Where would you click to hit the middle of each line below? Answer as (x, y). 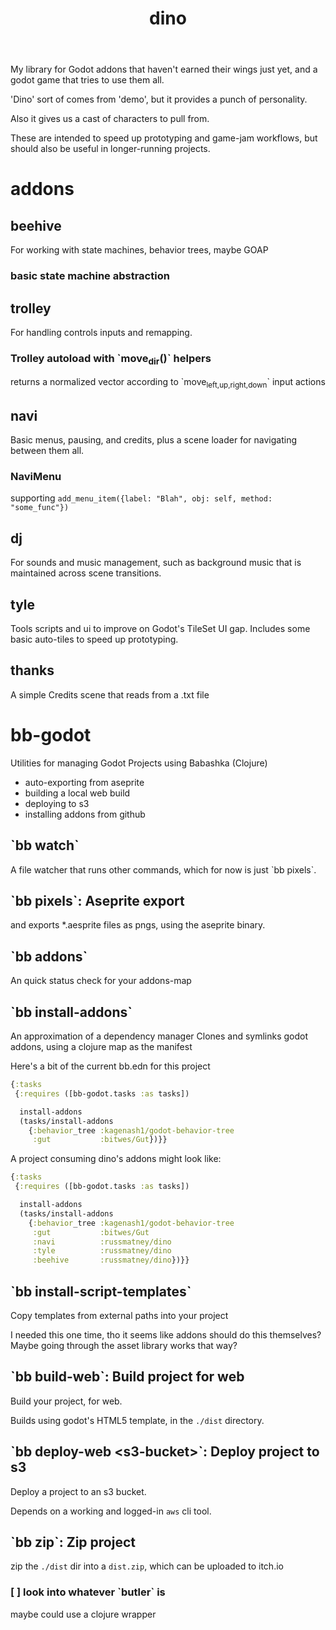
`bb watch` (45, 845)
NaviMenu (36, 477)
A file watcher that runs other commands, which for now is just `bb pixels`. (163, 869)
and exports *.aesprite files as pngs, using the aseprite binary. (138, 925)
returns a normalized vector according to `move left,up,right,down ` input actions (168, 383)
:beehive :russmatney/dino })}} (111, 1260)
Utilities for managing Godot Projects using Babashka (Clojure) (139, 763)
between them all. (47, 451)
